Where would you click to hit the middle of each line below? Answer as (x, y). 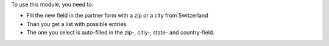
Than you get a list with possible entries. (77, 24)
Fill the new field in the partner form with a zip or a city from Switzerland (117, 16)
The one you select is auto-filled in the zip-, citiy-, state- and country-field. (120, 33)
